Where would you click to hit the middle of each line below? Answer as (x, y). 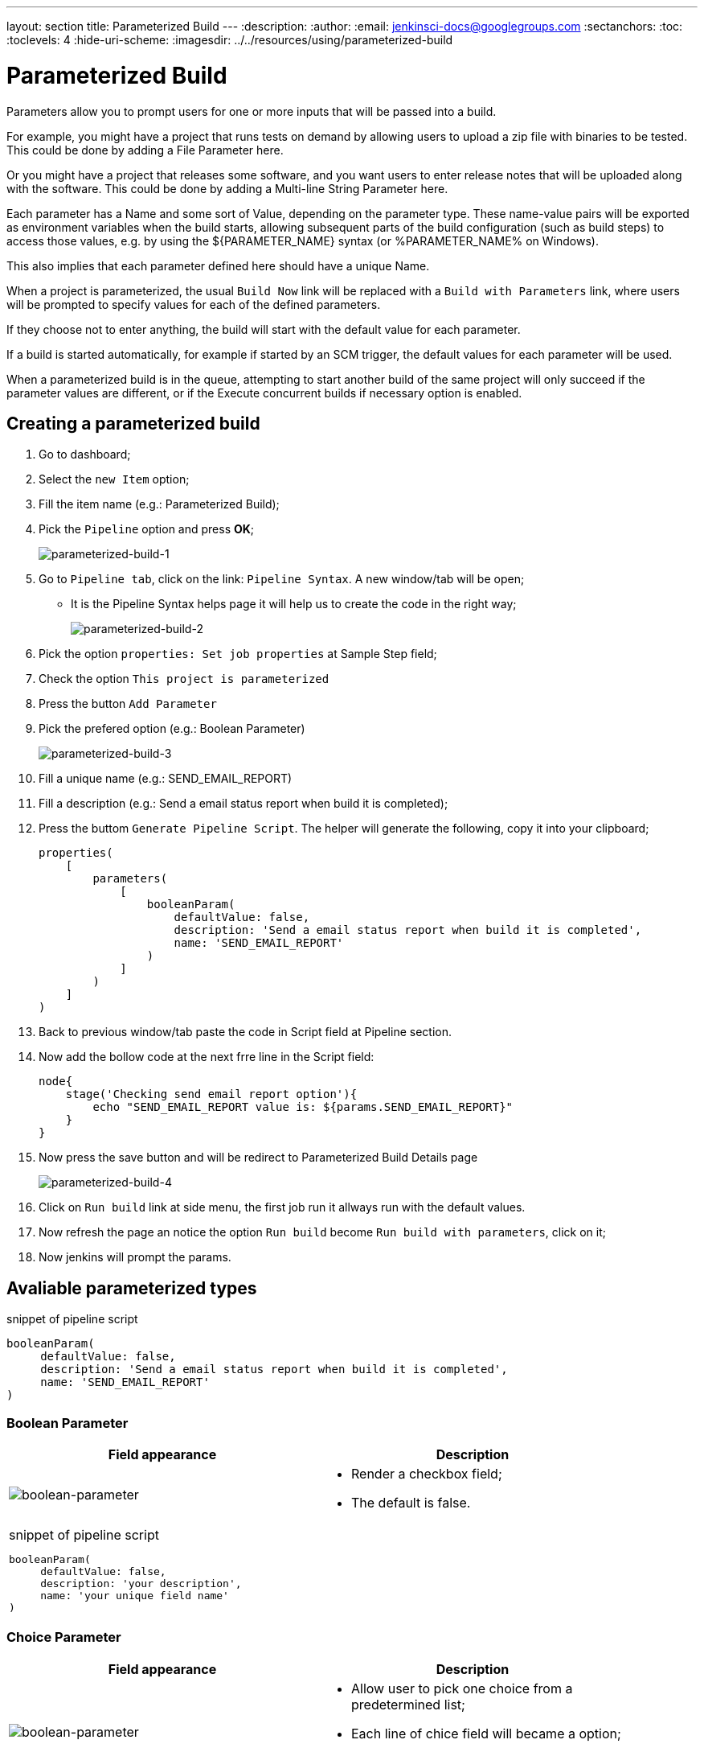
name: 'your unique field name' (135, 1595)
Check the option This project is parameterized (184, 679)
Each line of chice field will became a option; (486, 1733)
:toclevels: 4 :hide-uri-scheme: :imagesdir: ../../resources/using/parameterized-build (230, 40)
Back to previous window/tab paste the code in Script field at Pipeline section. (245, 1032)
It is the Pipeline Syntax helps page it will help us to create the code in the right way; (294, 604)
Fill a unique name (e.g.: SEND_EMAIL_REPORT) (166, 779)
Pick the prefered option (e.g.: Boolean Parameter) (172, 729)
